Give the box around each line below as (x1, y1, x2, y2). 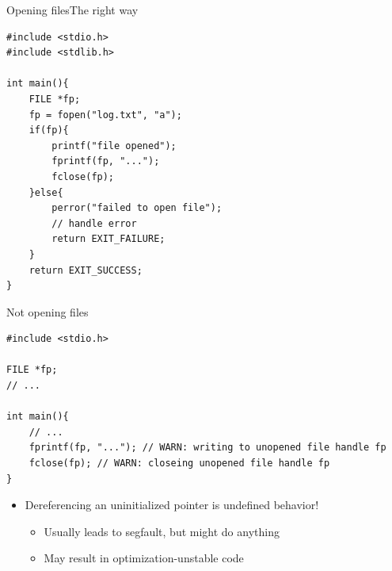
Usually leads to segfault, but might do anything (44, 523, 280, 539)
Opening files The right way (6, 2, 139, 17)
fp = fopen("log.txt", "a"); (29, 109, 182, 121)
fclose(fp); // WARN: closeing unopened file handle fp (29, 458, 330, 469)
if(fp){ (29, 125, 69, 136)
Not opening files (6, 303, 89, 320)
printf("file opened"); (51, 140, 177, 151)
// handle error (51, 217, 137, 229)
